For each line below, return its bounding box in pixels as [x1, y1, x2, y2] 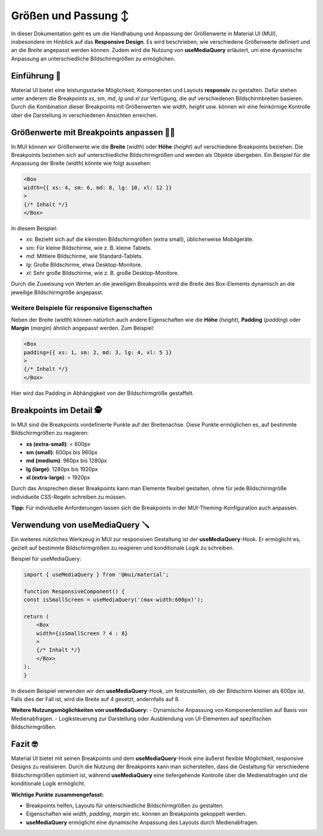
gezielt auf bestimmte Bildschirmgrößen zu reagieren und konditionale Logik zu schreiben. [11, 544, 234, 551]
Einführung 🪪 [11, 71, 61, 81]
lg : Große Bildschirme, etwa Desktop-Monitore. [26, 261, 143, 268]
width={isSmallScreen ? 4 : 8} [36, 630, 128, 636]
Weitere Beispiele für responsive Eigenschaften [11, 303, 153, 312]
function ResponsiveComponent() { [23, 588, 125, 594]
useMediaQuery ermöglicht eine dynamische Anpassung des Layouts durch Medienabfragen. [26, 819, 258, 826]
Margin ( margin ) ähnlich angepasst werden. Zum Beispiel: [11, 324, 155, 332]
